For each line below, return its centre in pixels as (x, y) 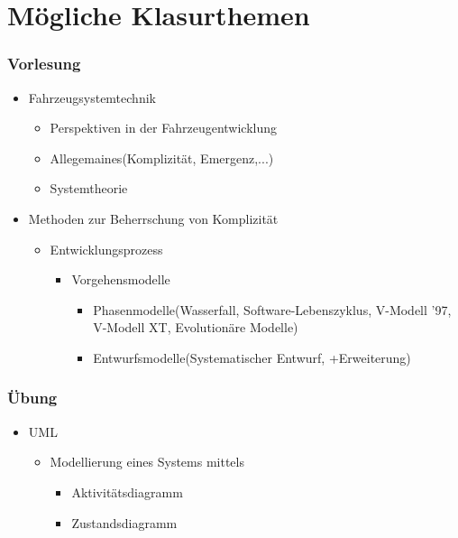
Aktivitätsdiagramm (127, 492)
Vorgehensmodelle (121, 279)
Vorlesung (44, 64)
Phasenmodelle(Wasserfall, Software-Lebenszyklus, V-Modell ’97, (272, 309)
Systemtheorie (89, 188)
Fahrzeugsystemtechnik (92, 97)
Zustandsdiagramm (124, 522)
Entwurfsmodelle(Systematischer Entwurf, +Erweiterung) (252, 357)
